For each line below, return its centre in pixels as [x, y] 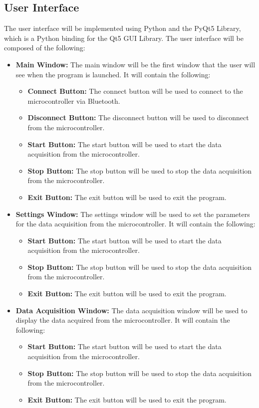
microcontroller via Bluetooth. [74, 101]
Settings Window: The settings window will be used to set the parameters [133, 214]
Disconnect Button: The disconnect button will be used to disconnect [138, 117]
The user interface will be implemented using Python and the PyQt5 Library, [123, 28]
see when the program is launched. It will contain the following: [113, 74]
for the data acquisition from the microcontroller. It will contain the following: [135, 224]
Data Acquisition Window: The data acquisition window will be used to [131, 310]
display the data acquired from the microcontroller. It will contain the [123, 320]
